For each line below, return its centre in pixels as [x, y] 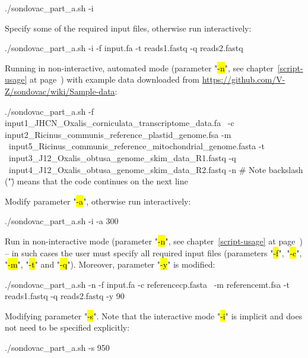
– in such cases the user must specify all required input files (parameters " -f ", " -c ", [153, 252]
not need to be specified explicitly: [67, 327]
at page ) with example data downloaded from [115, 79]
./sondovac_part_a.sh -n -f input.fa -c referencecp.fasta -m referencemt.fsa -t [147, 284]
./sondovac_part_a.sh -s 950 [57, 348]
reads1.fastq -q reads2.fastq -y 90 [65, 296]
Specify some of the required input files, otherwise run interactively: [128, 28]
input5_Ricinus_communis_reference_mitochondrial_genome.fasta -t [137, 146]
